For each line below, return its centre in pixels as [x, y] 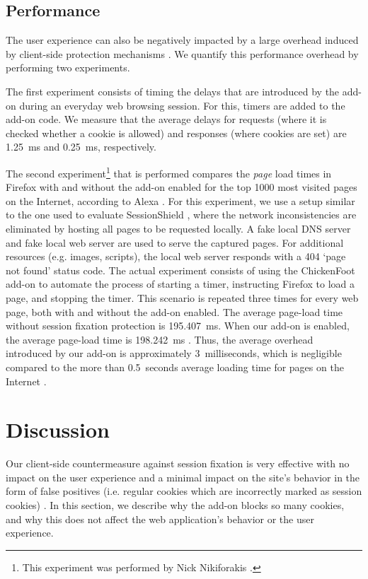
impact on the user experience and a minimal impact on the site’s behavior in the [183, 477]
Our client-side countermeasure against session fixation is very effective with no [178, 463]
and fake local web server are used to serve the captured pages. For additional [175, 242]
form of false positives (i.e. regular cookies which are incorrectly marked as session [184, 491]
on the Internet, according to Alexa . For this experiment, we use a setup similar [180, 200]
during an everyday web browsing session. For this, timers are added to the [182, 105]
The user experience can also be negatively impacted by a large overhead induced [182, 40]
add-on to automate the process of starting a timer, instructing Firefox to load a [180, 284]
